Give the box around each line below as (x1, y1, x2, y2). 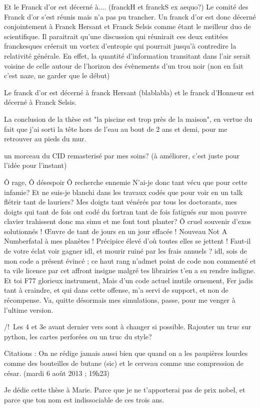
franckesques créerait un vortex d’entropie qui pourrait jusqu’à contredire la (4, 41, 236, 51)
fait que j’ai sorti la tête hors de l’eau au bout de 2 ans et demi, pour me (4, 123, 227, 134)
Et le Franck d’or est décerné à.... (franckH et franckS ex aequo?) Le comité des (4, 2, 248, 12)
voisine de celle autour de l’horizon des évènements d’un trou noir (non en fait (4, 60, 243, 71)
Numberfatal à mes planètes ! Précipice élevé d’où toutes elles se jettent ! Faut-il (4, 236, 251, 246)
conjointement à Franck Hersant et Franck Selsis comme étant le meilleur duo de (4, 21, 251, 32)
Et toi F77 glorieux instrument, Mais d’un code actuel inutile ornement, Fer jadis (4, 275, 253, 285)
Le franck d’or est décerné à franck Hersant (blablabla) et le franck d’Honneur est (4, 87, 254, 97)
